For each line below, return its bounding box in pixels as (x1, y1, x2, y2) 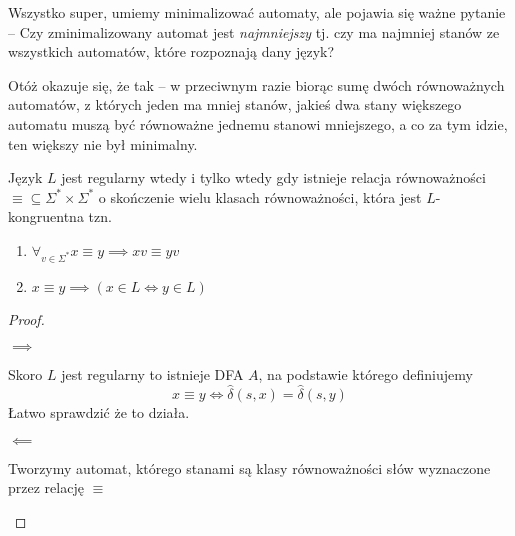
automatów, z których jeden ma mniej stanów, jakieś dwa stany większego (8, 94, 462, 115)
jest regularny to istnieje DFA (61, 364, 244, 385)
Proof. (8, 308, 45, 329)
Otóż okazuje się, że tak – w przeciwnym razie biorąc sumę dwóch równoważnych (8, 74, 505, 95)
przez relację (8, 477, 84, 498)
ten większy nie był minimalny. (8, 133, 198, 154)
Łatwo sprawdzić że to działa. (8, 402, 190, 423)
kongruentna (8, 206, 84, 227)
